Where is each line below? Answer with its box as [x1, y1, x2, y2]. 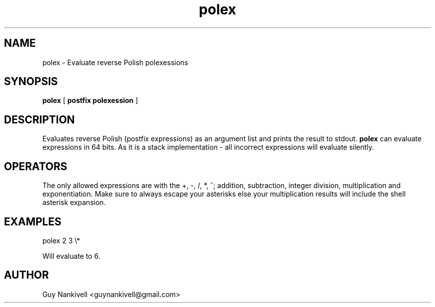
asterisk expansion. [42, 198, 106, 207]
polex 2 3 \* [42, 236, 80, 245]
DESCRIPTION [4, 113, 75, 126]
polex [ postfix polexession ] [42, 96, 138, 105]
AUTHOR [4, 269, 49, 282]
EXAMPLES [4, 215, 62, 228]
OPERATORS [4, 160, 68, 173]
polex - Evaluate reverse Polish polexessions [42, 58, 188, 67]
